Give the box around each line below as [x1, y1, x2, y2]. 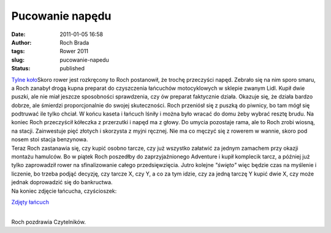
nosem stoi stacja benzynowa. [11, 136, 88, 143]
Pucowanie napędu [11, 9, 112, 23]
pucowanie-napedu [59, 56, 110, 64]
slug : [11, 56, 25, 64]
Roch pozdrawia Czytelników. [11, 218, 86, 226]
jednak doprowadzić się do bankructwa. [11, 179, 113, 186]
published [59, 65, 85, 72]
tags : [11, 48, 25, 55]
